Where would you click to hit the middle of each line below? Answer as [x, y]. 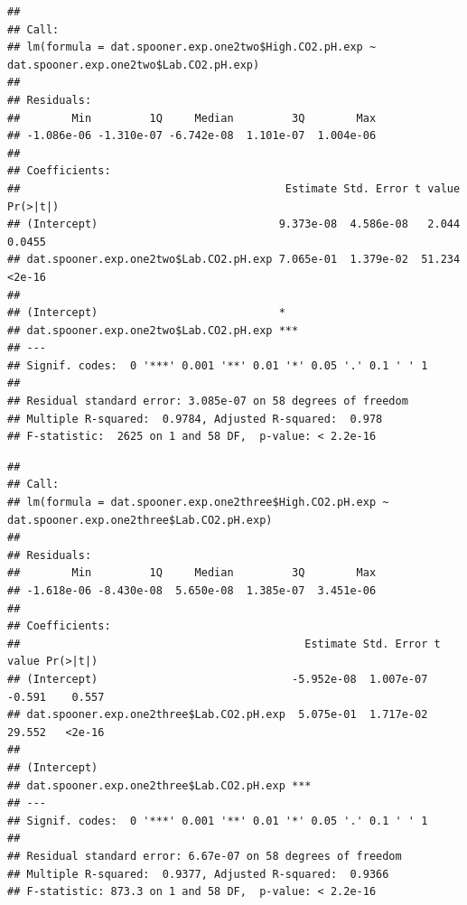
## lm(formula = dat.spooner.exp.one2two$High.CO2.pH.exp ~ [192, 47]
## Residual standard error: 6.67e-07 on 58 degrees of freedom [205, 856]
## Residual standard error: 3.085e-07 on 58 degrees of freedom [208, 401]
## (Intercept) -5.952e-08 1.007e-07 [218, 679]
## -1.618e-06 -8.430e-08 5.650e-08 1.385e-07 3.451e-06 [192, 591]
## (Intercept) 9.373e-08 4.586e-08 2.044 [234, 224]
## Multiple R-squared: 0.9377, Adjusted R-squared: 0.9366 [198, 874]
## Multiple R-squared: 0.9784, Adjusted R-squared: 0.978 [195, 419]
